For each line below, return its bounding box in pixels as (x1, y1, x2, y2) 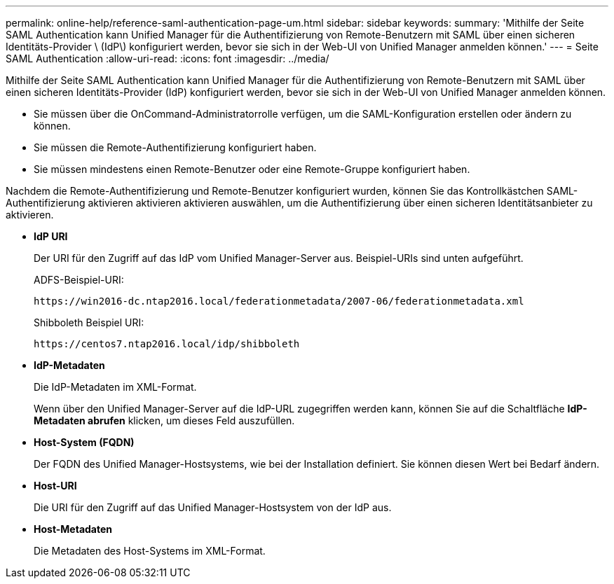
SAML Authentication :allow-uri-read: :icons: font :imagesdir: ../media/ (6, 53, 329, 64)
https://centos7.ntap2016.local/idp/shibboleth (34, 338, 300, 349)
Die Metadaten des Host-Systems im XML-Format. (34, 545, 266, 557)
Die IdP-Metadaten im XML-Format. (34, 381, 197, 393)
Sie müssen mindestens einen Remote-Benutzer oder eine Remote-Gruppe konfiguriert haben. (34, 163, 470, 175)
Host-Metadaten (34, 523, 113, 535)
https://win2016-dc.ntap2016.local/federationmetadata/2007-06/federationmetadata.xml (34, 296, 524, 307)
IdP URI (34, 230, 68, 242)
